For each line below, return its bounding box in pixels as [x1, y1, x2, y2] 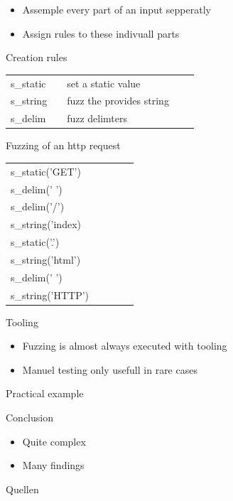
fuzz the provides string [67, 93, 169, 108]
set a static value [67, 75, 141, 90]
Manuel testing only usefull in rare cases [22, 362, 197, 377]
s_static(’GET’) [11, 163, 81, 178]
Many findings [22, 458, 85, 473]
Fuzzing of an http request [6, 138, 121, 153]
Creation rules [6, 50, 67, 65]
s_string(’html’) [11, 252, 81, 266]
